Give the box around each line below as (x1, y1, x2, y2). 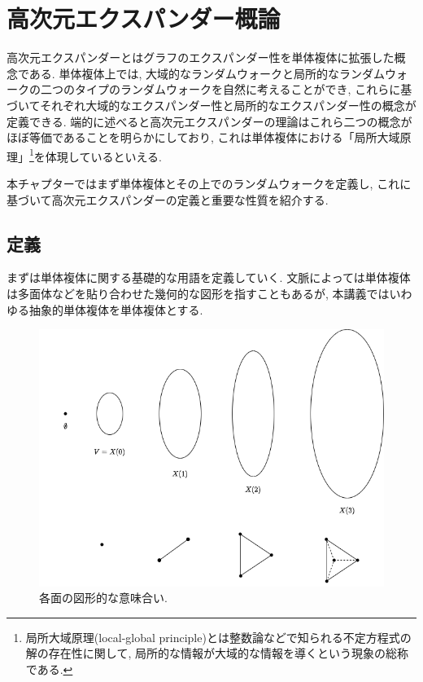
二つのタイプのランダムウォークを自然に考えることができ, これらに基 (40, 81, 412, 98)
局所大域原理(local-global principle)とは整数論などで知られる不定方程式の (25, 628, 412, 645)
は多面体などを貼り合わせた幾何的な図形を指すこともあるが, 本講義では (7, 284, 390, 301)
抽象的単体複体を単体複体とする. (28, 301, 203, 318)
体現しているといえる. (45, 147, 162, 165)
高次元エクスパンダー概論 (7, 2, 281, 35)
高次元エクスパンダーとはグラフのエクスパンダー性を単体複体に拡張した (7, 49, 395, 66)
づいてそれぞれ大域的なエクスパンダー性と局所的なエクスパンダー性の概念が (7, 96, 416, 113)
